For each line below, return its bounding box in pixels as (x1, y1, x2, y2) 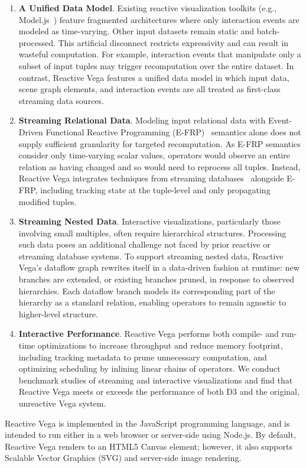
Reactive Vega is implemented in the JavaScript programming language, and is (5, 417, 290, 429)
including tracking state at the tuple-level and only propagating (40, 183, 271, 196)
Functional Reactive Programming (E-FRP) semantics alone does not (45, 125, 301, 138)
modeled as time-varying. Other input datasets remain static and (18, 25, 255, 37)
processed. (18, 36, 56, 48)
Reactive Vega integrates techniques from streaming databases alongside (18, 172, 284, 184)
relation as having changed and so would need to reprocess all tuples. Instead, (18, 160, 301, 173)
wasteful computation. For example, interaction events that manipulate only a (18, 48, 301, 60)
